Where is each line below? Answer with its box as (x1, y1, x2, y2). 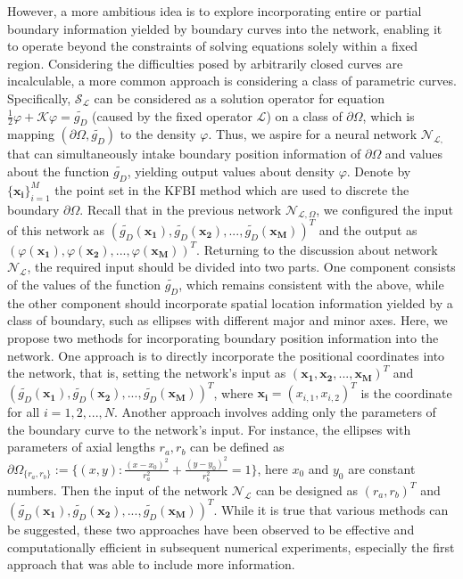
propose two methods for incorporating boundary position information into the (7, 329, 439, 347)
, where (213, 383, 253, 402)
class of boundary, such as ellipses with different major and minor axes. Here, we (7, 311, 448, 330)
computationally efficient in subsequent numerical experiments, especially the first (7, 537, 455, 556)
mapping (7, 125, 54, 143)
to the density (120, 125, 196, 143)
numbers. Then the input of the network (7, 480, 228, 499)
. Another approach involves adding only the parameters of (114, 403, 436, 421)
